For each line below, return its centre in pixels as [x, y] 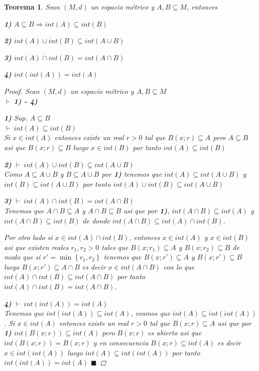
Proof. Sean [22, 91]
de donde [96, 220]
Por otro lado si [28, 237]
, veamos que [150, 313]
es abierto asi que [175, 333]
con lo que [179, 266]
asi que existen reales [36, 247]
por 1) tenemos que [132, 174]
